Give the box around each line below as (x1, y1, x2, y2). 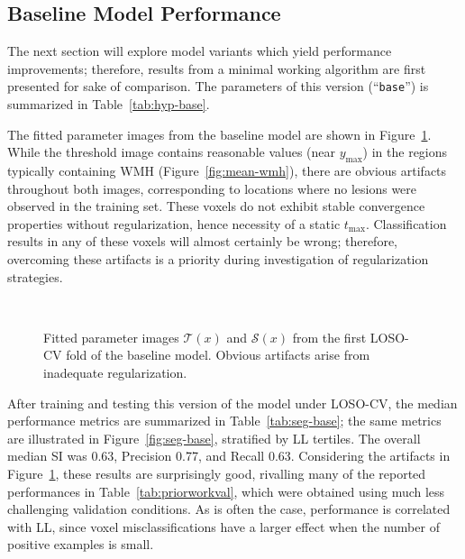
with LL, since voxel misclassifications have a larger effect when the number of (7, 517, 440, 536)
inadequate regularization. (43, 362, 187, 381)
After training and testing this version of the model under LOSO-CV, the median (7, 393, 458, 412)
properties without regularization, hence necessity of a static (7, 214, 341, 233)
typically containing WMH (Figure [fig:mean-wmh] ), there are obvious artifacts (7, 161, 447, 180)
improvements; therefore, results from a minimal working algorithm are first (7, 59, 426, 78)
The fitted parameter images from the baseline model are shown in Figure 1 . (7, 124, 432, 143)
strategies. (7, 267, 63, 286)
